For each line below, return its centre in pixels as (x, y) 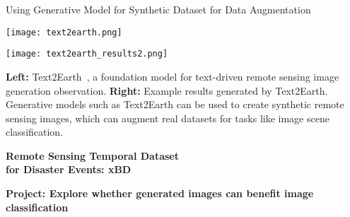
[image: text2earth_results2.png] (87, 54)
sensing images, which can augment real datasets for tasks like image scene (168, 118)
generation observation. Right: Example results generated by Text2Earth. (167, 90)
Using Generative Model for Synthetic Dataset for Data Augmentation (158, 9)
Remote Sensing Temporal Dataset (92, 155)
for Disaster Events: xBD (69, 169)
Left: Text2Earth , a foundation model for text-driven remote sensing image (173, 76)
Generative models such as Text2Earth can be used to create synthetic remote (175, 104)
